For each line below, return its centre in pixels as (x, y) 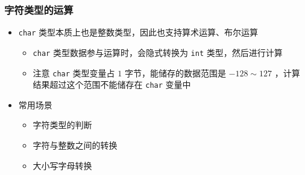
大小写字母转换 (62, 165)
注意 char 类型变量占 (74, 72)
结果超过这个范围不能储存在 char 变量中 (112, 84)
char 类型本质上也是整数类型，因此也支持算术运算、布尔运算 (138, 32)
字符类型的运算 (39, 9)
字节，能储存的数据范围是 (175, 72)
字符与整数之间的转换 (75, 145)
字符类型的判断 (62, 125)
